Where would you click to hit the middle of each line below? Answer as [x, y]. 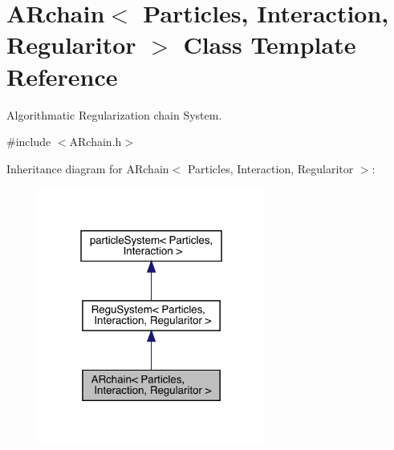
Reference [62, 76]
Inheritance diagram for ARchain [88, 168]
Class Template [270, 45]
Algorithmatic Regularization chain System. [114, 114]
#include [29, 142]
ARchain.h [95, 142]
